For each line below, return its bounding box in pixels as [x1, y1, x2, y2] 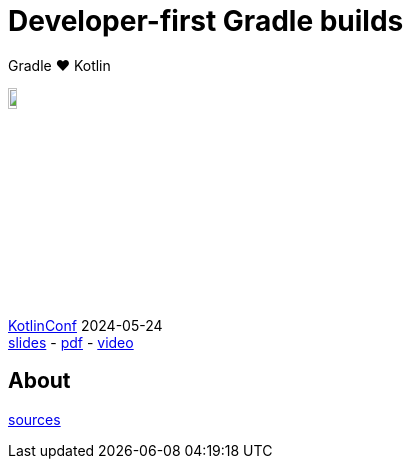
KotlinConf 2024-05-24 [8, 316, 163, 334]
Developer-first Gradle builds [8, 4, 404, 38]
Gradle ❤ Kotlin [8, 56, 111, 74]
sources [8, 410, 61, 428]
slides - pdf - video [8, 333, 134, 351]
